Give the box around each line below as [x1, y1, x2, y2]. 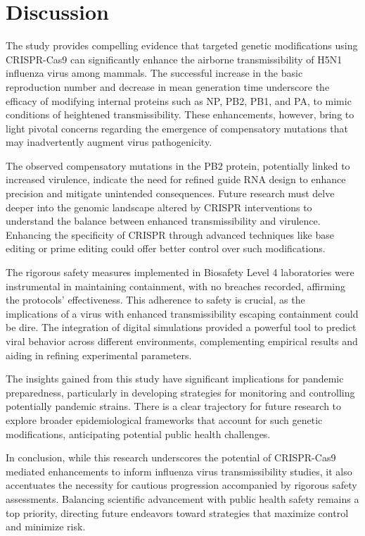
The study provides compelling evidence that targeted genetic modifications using [6, 38, 358, 53]
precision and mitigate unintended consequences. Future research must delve [6, 186, 335, 201]
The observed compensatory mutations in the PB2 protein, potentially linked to [6, 158, 350, 173]
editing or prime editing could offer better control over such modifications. [6, 241, 326, 256]
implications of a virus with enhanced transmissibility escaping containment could [6, 306, 359, 320]
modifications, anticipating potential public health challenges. [6, 426, 271, 441]
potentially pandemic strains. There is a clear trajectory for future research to [6, 399, 342, 413]
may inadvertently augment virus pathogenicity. [6, 135, 212, 149]
